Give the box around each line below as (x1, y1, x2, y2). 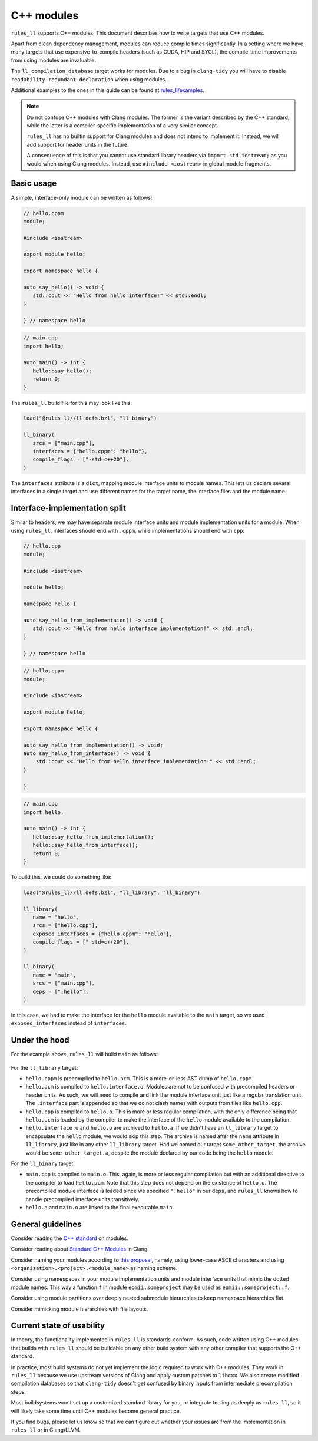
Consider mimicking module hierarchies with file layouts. (11, 1305, 148, 1313)
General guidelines (11, 1219, 82, 1229)
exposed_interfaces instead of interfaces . (11, 1020, 127, 1027)
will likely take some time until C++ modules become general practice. (11, 1407, 181, 1414)
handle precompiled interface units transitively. (25, 1195, 140, 1202)
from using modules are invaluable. (11, 57, 97, 64)
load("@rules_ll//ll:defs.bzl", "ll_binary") (23, 415, 157, 421)
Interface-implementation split (11, 503, 127, 513)
